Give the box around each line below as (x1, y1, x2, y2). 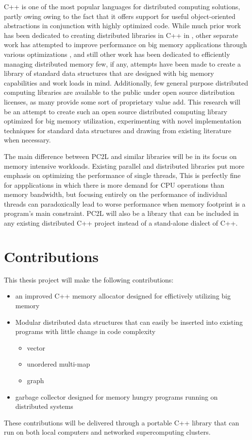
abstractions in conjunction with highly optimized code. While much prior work (4, 20, 241, 31)
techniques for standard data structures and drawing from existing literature (4, 125, 232, 135)
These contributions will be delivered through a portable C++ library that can (4, 417, 239, 427)
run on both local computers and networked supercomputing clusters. (4, 427, 211, 437)
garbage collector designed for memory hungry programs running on (15, 391, 218, 402)
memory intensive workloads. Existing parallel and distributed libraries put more (4, 160, 245, 171)
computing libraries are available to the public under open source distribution (4, 87, 235, 97)
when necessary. (4, 135, 51, 145)
